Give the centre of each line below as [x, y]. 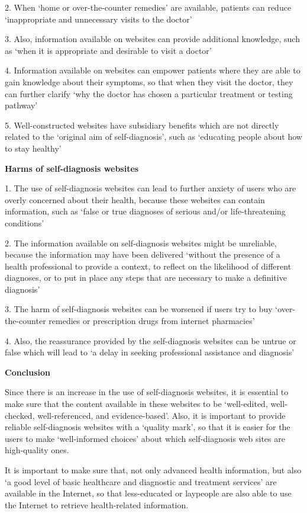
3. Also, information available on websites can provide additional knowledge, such [152, 39]
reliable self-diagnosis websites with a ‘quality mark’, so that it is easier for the [148, 427]
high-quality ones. [37, 450]
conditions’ [25, 222]
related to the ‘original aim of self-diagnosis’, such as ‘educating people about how [153, 137]
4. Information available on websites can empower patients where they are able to [153, 70]
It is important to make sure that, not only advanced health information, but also [153, 470]
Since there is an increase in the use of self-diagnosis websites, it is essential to [147, 392]
